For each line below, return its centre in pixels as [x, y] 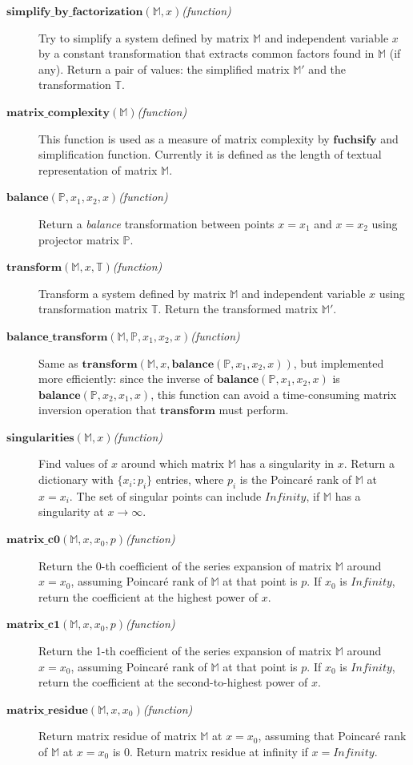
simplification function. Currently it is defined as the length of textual [210, 154]
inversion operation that [98, 410]
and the [327, 68]
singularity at [71, 511]
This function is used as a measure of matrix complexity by [184, 138]
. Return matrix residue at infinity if [219, 751]
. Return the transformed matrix [238, 309]
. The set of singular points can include [165, 495]
